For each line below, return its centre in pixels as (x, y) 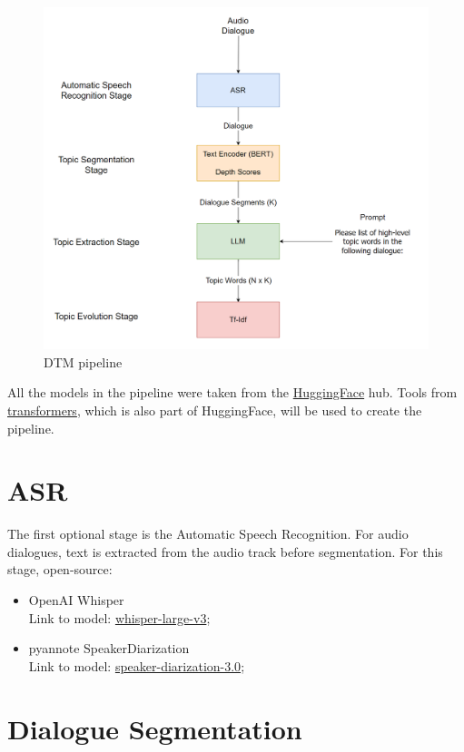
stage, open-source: (60, 569)
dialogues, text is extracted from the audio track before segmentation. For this (225, 551)
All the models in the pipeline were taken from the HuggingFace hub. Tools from (232, 392)
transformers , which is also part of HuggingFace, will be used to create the (215, 410)
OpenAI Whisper (76, 600)
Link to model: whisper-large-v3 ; (119, 617)
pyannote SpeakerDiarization (109, 648)
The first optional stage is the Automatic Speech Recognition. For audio (208, 534)
